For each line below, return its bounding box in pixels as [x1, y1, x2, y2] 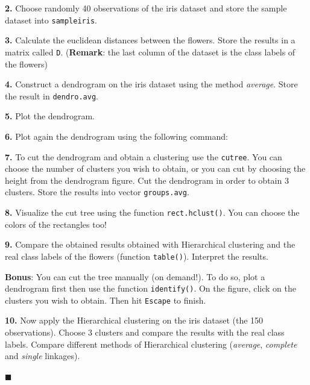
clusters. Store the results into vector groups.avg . [5, 186, 189, 198]
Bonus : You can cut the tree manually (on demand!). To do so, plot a [5, 270, 265, 283]
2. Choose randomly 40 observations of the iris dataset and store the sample [5, 2, 287, 14]
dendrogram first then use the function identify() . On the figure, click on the [5, 282, 296, 295]
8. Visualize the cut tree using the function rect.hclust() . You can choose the [5, 206, 300, 219]
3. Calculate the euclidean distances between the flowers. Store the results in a [5, 34, 296, 46]
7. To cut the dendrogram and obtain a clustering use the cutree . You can [5, 150, 282, 163]
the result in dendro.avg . [5, 89, 98, 102]
